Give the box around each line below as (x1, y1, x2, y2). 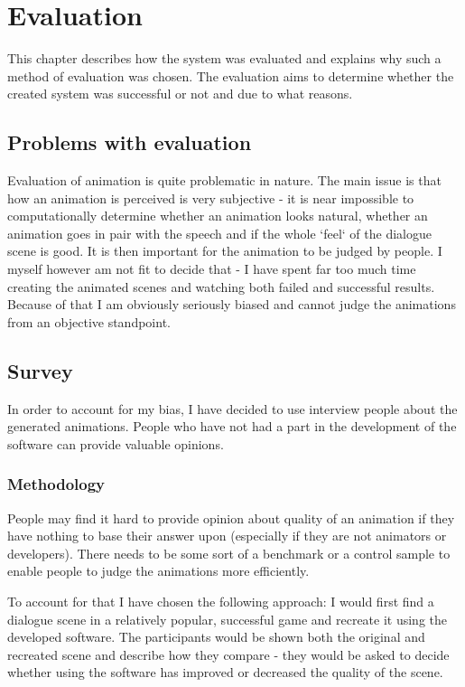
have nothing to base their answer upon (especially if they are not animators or (7, 526, 447, 545)
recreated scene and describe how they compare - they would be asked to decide (7, 645, 450, 663)
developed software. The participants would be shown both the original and (7, 627, 425, 646)
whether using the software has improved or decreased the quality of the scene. (7, 663, 443, 682)
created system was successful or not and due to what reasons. (7, 84, 353, 103)
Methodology (7, 473, 106, 495)
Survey (7, 356, 73, 384)
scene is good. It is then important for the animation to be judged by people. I (7, 241, 442, 260)
